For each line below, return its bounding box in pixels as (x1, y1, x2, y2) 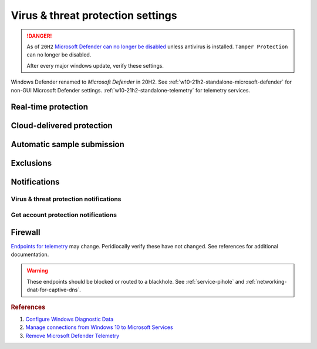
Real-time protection (11, 102, 88, 112)
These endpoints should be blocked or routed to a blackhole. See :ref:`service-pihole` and (26, 278, 245, 285)
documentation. (11, 251, 49, 258)
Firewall (11, 227, 41, 237)
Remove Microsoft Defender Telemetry (25, 332, 120, 339)
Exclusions (11, 158, 52, 168)
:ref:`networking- (245, 278, 287, 285)
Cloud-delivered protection (11, 121, 113, 131)
